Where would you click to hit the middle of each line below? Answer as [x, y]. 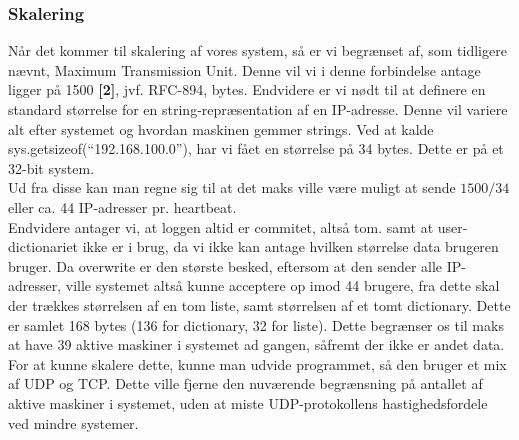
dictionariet [43, 246]
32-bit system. [51, 167]
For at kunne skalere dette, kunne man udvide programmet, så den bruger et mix [257, 363]
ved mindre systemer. [73, 422]
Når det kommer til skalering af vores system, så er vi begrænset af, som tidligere [257, 50]
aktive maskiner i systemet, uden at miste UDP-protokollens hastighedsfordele [248, 402]
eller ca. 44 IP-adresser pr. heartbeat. [122, 206]
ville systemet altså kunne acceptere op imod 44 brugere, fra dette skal [282, 285]
